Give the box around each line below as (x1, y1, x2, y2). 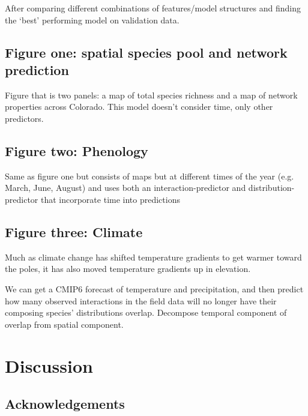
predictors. (5, 112, 44, 124)
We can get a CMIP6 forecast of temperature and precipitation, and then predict (5, 282, 304, 295)
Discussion (5, 353, 93, 378)
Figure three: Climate (5, 222, 143, 241)
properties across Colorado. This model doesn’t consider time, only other (5, 100, 273, 113)
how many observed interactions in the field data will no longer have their (5, 294, 277, 307)
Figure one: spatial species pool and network (5, 43, 288, 61)
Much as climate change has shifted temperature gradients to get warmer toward (5, 250, 302, 263)
